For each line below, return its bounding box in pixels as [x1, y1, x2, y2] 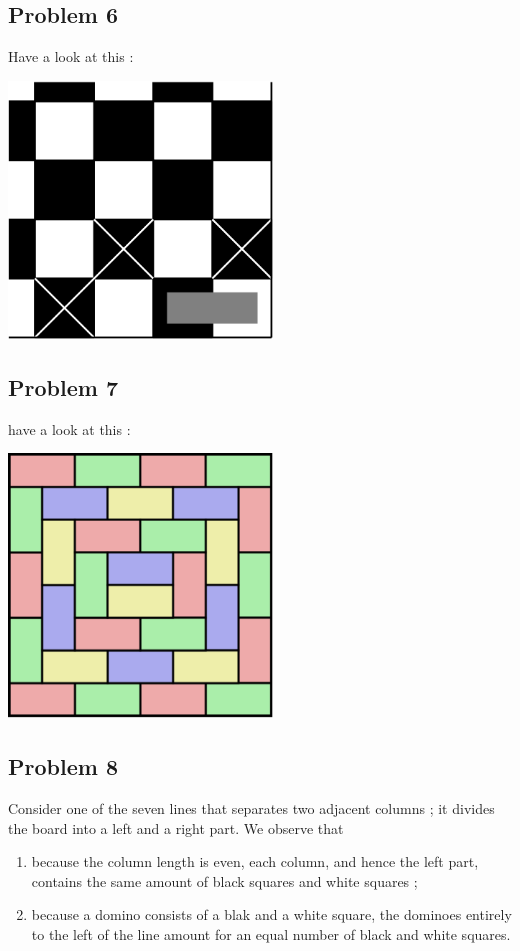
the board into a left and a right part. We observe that [8, 817, 344, 838]
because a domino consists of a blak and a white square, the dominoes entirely [31, 904, 512, 925]
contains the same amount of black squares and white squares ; [31, 870, 418, 891]
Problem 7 [8, 371, 118, 402]
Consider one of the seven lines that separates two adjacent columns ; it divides [8, 797, 495, 818]
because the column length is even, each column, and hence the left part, [31, 851, 479, 872]
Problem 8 [8, 751, 118, 782]
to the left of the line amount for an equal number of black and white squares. [31, 923, 511, 944]
